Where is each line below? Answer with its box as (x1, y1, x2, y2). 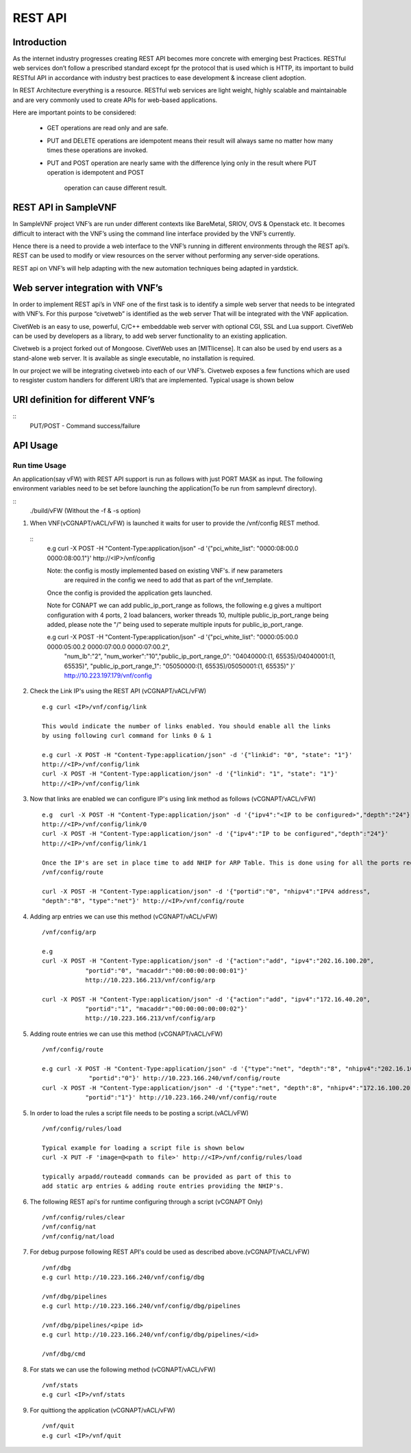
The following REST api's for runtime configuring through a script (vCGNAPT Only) (29, 1197, 263, 1206)
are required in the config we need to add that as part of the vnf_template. (64, 576, 273, 584)
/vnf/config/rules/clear (42, 1213, 125, 1221)
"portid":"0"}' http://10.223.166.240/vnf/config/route (88, 1074, 281, 1082)
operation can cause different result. (64, 184, 167, 192)
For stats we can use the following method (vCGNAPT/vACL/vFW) (29, 1365, 216, 1374)
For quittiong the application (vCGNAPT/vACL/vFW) (29, 1406, 176, 1414)
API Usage (12, 439, 58, 451)
